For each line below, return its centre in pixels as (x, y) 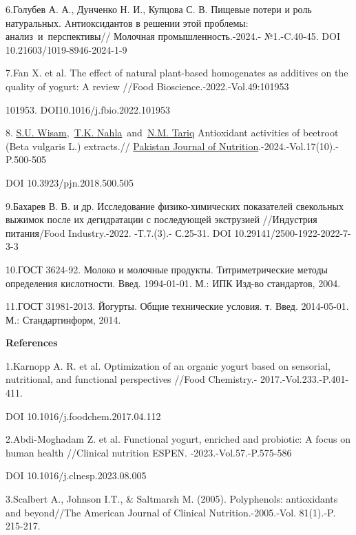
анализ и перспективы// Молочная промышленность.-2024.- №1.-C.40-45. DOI (173, 36)
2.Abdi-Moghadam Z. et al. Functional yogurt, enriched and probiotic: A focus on (178, 439)
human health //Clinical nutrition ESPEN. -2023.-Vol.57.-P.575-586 (149, 452)
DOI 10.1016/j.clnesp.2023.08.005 (76, 475)
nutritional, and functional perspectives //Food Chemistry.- (132, 379)
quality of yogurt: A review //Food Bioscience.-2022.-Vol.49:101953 (147, 86)
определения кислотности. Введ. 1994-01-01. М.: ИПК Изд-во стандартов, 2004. (173, 283)
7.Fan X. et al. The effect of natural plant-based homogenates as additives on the (177, 73)
